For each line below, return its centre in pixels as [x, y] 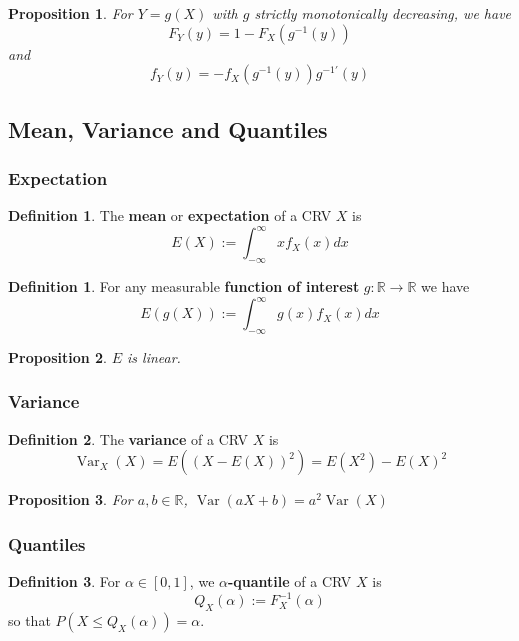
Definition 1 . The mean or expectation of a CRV [170, 215]
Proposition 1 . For [70, 13]
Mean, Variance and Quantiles [168, 128]
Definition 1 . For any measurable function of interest [184, 286]
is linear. [154, 356]
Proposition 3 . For [70, 499]
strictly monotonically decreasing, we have [383, 13]
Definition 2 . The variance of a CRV [128, 438]
